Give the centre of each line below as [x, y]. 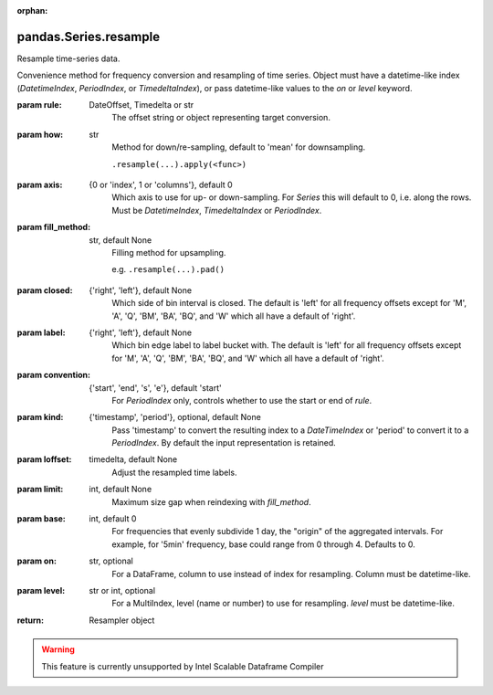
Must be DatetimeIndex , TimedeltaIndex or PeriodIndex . [217, 210]
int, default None [121, 490]
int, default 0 [113, 519]
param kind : [40, 417]
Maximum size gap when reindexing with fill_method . [211, 501]
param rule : [40, 105]
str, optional [111, 561]
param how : [40, 134]
